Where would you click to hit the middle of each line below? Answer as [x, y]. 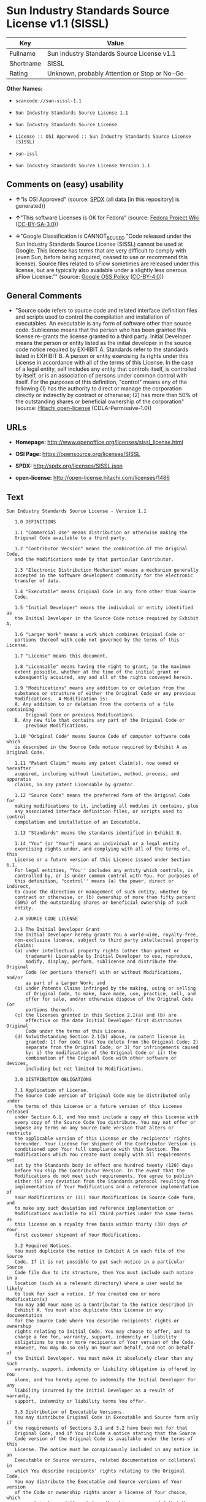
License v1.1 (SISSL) [58, 24]
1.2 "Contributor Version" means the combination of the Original [101, 548]
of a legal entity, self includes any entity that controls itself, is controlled [106, 369]
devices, [17, 1063]
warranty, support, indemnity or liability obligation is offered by [105, 1369]
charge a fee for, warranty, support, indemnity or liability [95, 1337]
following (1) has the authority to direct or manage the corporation [98, 389]
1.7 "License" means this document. [61, 656]
